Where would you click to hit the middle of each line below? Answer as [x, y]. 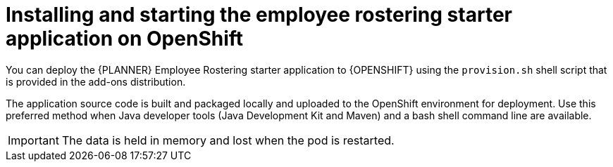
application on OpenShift [125, 39]
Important [33, 140]
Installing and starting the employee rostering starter [259, 15]
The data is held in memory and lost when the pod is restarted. [228, 140]
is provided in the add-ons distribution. [96, 81]
